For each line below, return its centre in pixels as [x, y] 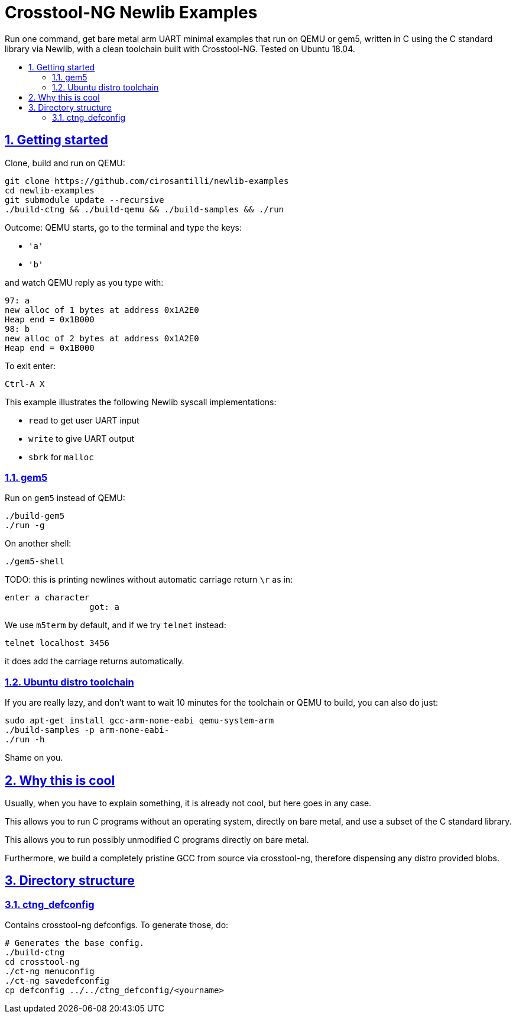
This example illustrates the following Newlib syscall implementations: [141, 402]
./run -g [25, 526]
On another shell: [38, 544]
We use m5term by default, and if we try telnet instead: [116, 625]
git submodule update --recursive [85, 200]
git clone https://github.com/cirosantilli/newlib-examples [147, 181]
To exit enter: [30, 366]
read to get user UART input [84, 420]
